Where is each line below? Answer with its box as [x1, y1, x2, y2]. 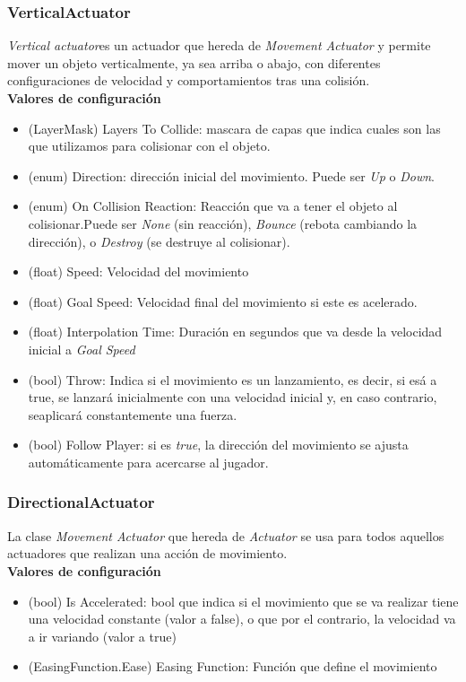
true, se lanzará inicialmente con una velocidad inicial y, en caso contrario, [28, 388, 437, 407]
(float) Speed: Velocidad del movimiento [28, 262, 249, 281]
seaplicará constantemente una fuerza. [28, 405, 237, 424]
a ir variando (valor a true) [28, 626, 177, 645]
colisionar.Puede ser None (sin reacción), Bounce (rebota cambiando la [28, 214, 418, 232]
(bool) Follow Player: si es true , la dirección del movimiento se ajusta [28, 435, 409, 454]
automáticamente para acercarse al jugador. [28, 452, 269, 471]
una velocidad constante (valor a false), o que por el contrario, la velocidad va [28, 609, 456, 628]
